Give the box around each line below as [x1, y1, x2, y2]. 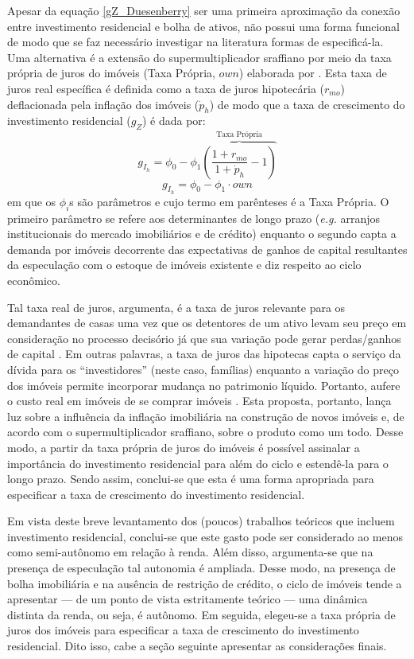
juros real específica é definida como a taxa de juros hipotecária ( [7, 80, 324, 96]
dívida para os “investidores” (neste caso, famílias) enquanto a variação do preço [7, 361, 399, 377]
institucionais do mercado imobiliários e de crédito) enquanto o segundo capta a [7, 225, 397, 242]
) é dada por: [141, 112, 206, 129]
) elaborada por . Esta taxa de [238, 64, 387, 81]
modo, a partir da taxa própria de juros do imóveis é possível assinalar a [7, 439, 360, 455]
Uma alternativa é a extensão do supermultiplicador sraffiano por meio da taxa [7, 49, 392, 65]
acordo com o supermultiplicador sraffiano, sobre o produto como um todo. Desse [7, 423, 404, 440]
